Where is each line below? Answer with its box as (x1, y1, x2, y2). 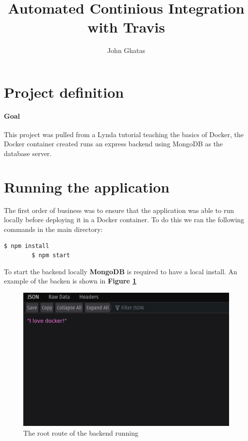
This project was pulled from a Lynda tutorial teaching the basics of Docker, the (4, 129, 244, 139)
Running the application (4, 176, 170, 196)
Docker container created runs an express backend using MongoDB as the (4, 139, 223, 149)
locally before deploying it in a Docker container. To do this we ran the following (4, 214, 245, 225)
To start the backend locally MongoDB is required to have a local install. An (4, 266, 237, 276)
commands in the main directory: (4, 224, 103, 234)
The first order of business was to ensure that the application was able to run (4, 205, 234, 215)
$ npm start (32, 252, 70, 259)
